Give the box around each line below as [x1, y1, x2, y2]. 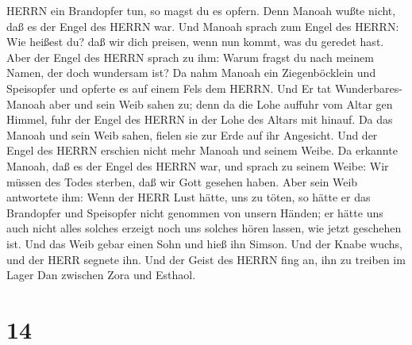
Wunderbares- [334, 79, 402, 96]
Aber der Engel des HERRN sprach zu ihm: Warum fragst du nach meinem [6, 48, 374, 65]
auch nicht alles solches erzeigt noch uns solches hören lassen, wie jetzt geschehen [6, 220, 402, 236]
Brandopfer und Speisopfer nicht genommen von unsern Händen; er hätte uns [6, 204, 383, 220]
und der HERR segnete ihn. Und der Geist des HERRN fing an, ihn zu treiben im [6, 251, 406, 267]
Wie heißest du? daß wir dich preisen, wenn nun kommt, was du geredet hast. [6, 33, 384, 50]
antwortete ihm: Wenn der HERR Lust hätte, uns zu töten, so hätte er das [6, 189, 371, 205]
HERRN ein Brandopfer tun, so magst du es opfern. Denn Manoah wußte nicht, [6, 2, 396, 18]
